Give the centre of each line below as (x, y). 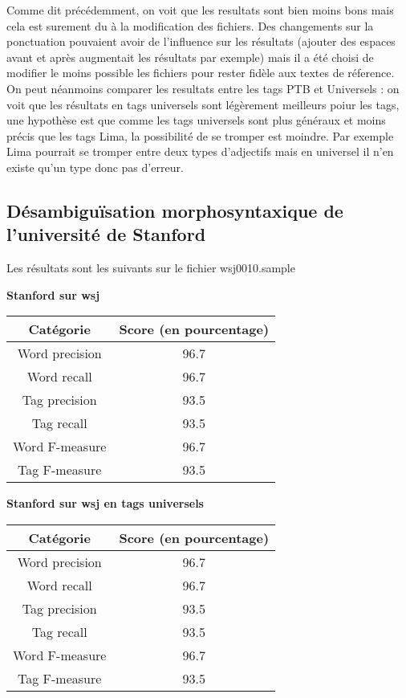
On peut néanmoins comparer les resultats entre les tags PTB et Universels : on (203, 88)
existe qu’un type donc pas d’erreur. (95, 167)
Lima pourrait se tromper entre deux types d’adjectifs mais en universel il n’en (200, 151)
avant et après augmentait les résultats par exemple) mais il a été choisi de (190, 57)
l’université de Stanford (106, 234)
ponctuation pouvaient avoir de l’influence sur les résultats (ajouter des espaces (201, 41)
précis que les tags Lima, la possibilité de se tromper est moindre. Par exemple (200, 135)
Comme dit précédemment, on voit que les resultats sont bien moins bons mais (200, 10)
